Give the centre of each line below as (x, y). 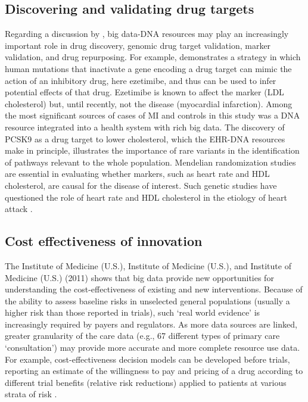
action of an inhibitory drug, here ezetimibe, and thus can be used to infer (141, 80)
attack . (19, 209)
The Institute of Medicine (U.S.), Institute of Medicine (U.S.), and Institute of (148, 265)
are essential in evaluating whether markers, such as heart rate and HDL (137, 174)
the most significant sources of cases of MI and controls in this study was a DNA (153, 115)
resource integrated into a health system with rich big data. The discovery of (145, 127)
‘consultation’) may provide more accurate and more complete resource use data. (153, 348)
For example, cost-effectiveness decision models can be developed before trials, (147, 359)
